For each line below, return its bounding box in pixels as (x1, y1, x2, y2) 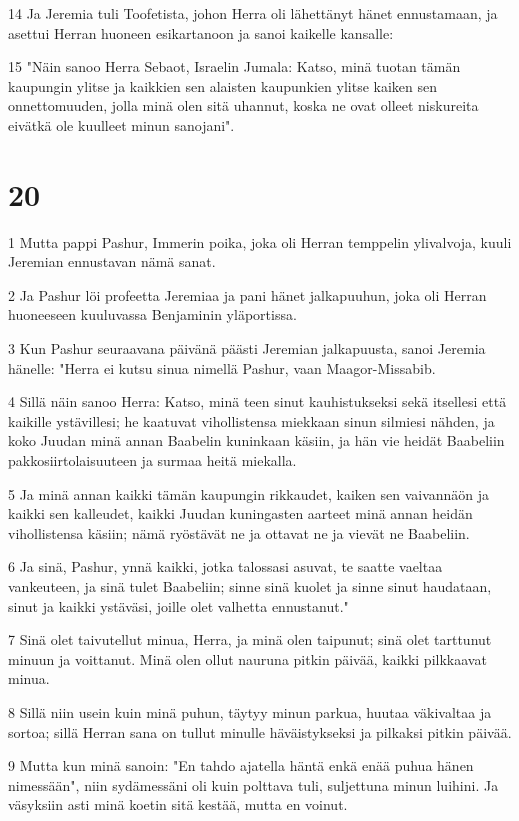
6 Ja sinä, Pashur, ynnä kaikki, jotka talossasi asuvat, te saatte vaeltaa (8, 556, 443, 577)
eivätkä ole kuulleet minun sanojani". (8, 114, 235, 135)
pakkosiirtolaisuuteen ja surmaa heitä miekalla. (8, 450, 297, 471)
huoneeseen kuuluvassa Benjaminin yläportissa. (8, 304, 297, 325)
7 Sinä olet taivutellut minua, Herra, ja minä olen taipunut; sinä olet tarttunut (8, 629, 492, 650)
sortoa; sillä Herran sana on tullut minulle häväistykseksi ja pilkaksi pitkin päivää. (8, 721, 512, 742)
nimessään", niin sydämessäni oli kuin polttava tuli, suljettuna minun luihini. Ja (8, 774, 499, 795)
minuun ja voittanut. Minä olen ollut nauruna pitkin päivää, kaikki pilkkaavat (8, 648, 487, 669)
